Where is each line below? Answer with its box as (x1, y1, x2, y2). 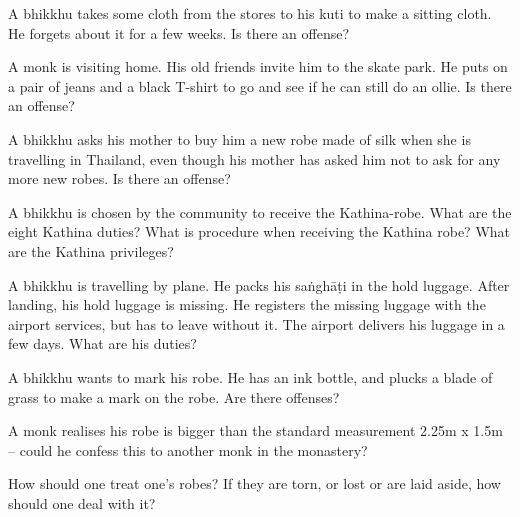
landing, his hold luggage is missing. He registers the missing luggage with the (8, 294, 486, 315)
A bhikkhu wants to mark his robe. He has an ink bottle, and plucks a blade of (8, 366, 493, 387)
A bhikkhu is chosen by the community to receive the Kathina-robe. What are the (8, 201, 512, 222)
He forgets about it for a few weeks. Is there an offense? (8, 22, 350, 43)
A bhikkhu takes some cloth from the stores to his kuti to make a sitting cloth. (8, 3, 492, 23)
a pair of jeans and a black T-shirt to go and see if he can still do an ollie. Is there (8, 75, 512, 96)
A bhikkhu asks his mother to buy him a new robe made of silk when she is (8, 128, 471, 149)
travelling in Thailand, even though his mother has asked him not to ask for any (8, 148, 501, 169)
